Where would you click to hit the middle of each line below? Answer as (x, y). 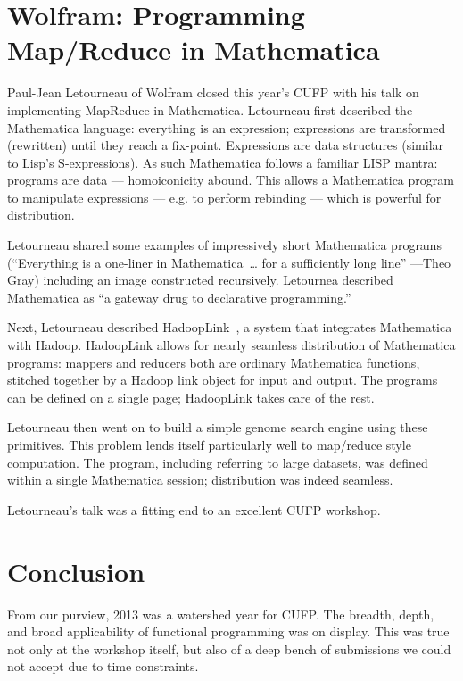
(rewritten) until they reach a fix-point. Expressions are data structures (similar (226, 145)
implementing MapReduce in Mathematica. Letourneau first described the (210, 109)
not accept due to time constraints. (103, 666)
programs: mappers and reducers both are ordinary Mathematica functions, (214, 362)
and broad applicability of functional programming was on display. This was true (228, 631)
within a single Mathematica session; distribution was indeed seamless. (200, 480)
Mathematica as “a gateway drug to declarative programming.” (179, 297)
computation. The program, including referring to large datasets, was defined (218, 462)
